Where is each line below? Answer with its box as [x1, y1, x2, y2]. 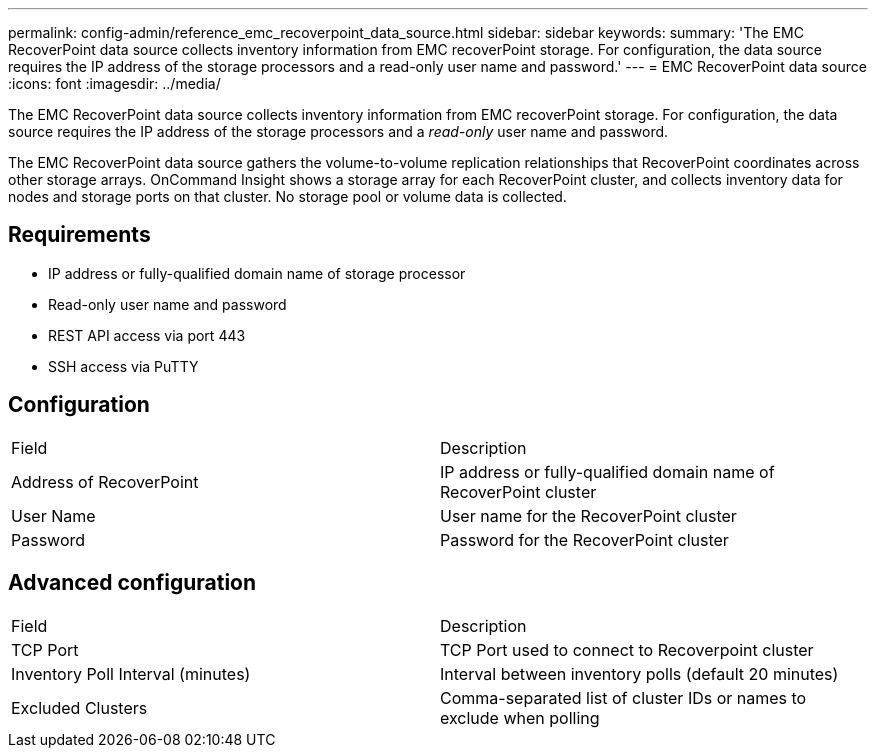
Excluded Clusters [11, 697, 148, 718]
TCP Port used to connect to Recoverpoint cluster [440, 639, 814, 660]
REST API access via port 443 [48, 326, 246, 344]
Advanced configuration [8, 570, 257, 596]
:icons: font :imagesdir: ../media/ [8, 75, 221, 92]
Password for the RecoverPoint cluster [440, 529, 729, 550]
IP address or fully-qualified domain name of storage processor [48, 264, 466, 282]
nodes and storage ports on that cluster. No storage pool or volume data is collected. [8, 188, 567, 205]
